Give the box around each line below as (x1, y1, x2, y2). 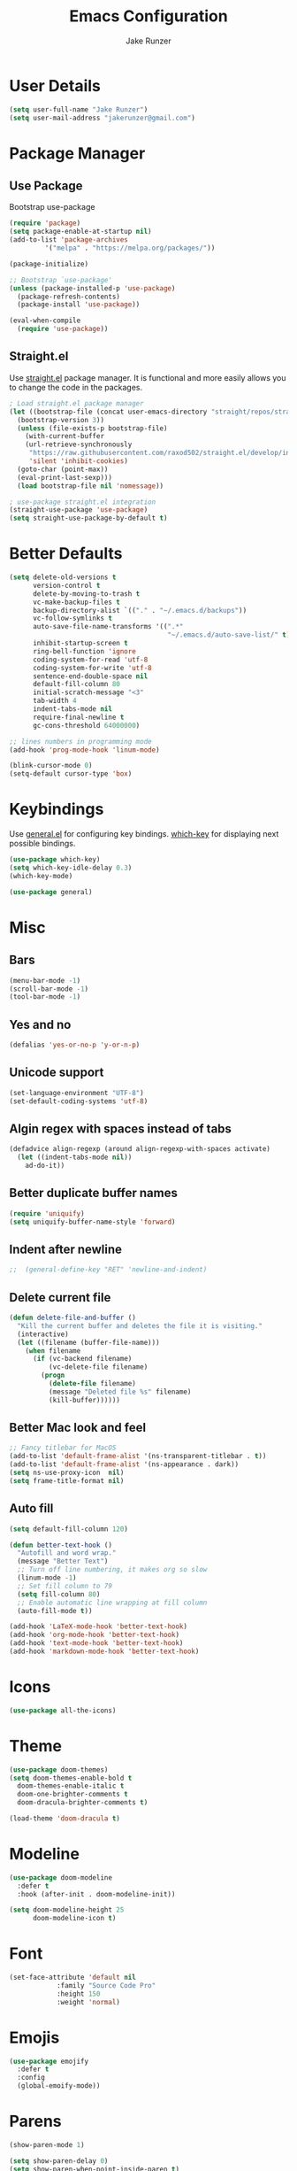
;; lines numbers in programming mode (9, 737, 152, 746)
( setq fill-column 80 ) (17, 1589, 101, 1599)
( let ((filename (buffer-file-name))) (17, 1338, 161, 1347)
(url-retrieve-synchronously (25, 440, 133, 449)
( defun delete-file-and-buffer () (9, 1313, 137, 1322)
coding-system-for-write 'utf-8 (32, 663, 152, 672)
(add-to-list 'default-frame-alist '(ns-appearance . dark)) (9, 1460, 240, 1469)
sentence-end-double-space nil (32, 671, 148, 681)
